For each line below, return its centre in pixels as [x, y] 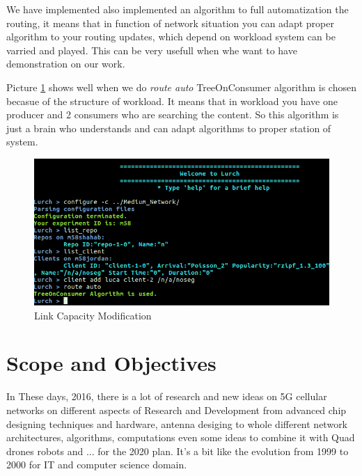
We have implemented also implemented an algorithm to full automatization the [178, 9]
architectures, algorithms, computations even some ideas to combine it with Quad [181, 437]
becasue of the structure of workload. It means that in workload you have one [172, 101]
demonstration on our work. [66, 64]
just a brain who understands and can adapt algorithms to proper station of [169, 128]
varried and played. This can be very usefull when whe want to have [152, 50]
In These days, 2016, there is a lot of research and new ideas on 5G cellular [167, 396]
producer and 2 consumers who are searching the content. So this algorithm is [173, 114]
